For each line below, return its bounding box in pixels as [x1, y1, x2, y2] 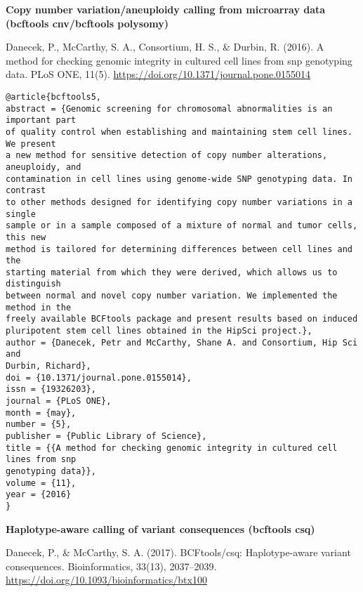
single [6, 209, 36, 219]
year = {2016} [6, 489, 72, 500]
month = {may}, [6, 407, 77, 418]
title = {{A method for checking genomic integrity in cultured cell [6, 442, 338, 453]
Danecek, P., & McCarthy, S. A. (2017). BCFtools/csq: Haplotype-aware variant [6, 545, 351, 560]
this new [6, 232, 46, 242]
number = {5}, [6, 419, 72, 430]
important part [6, 115, 77, 126]
